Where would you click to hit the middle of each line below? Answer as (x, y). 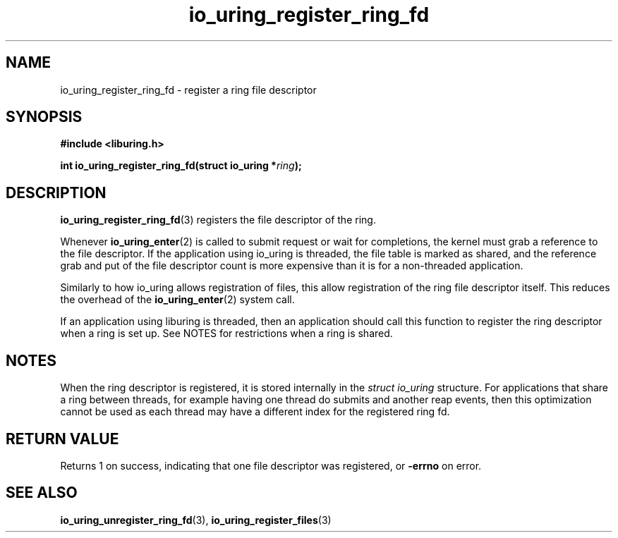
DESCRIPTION (56, 192)
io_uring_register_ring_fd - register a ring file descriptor (188, 90)
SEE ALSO (42, 493)
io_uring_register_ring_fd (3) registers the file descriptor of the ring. (218, 220)
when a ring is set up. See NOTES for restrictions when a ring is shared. (226, 334)
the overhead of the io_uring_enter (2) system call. (177, 300)
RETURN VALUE (62, 439)
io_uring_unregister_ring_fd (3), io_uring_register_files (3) (196, 520)
